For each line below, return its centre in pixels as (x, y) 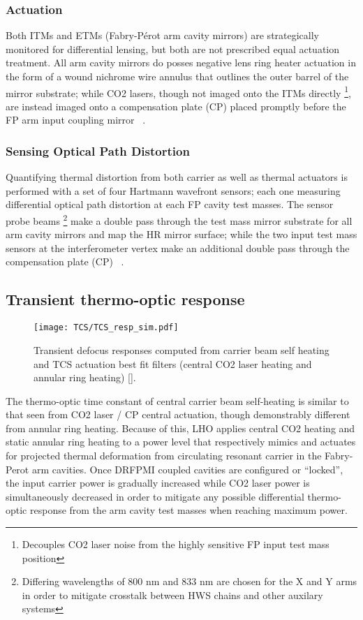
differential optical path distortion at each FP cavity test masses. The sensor (170, 204)
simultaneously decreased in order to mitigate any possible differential (155, 496)
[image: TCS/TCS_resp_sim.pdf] (106, 328)
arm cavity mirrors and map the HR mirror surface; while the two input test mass (181, 234)
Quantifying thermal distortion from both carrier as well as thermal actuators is (177, 177)
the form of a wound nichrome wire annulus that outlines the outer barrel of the (177, 76)
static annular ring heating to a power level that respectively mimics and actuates (181, 442)
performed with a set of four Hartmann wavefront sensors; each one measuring (173, 190)
